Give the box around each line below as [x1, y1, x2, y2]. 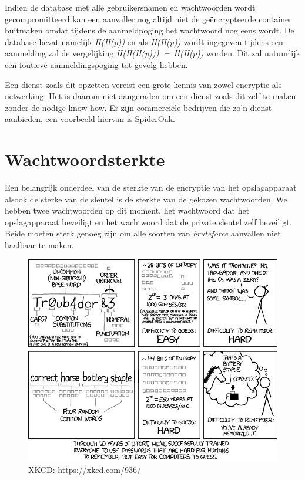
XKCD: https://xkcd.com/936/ [28, 463, 141, 475]
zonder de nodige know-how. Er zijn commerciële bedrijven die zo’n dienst [5, 101, 272, 113]
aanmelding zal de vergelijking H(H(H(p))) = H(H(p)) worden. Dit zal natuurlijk [5, 47, 300, 59]
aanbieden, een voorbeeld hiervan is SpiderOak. [5, 113, 175, 125]
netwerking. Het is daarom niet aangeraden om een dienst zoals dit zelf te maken [5, 90, 296, 102]
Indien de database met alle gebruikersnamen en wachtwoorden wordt [5, 1, 256, 13]
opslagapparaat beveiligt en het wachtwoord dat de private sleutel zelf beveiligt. [5, 215, 292, 228]
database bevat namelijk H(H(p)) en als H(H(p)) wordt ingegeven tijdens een [5, 35, 283, 48]
